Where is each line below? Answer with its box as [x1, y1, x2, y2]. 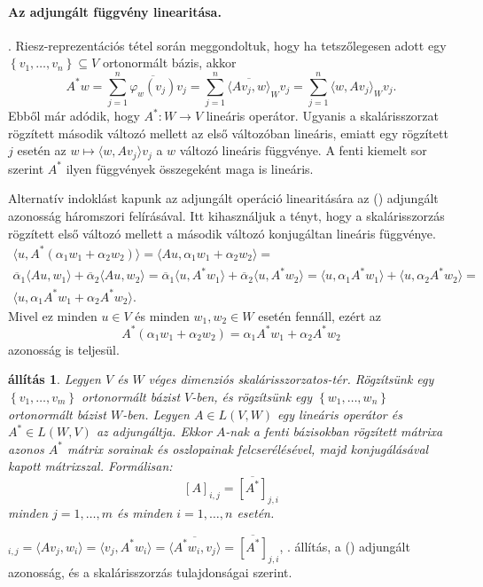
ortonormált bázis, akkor [102, 53, 237, 72]
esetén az [17, 141, 66, 160]
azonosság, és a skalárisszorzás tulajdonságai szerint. [8, 562, 292, 581]
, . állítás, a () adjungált [279, 536, 410, 555]
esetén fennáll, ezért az [258, 306, 382, 325]
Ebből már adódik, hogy [8, 106, 140, 125]
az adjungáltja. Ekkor [96, 422, 212, 441]
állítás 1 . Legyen [8, 370, 101, 388]
